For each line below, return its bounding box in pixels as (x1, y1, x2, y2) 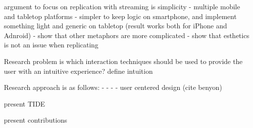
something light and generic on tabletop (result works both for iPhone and (4, 21, 227, 31)
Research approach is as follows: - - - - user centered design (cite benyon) (4, 82, 222, 92)
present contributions (4, 115, 67, 125)
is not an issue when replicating (4, 40, 99, 50)
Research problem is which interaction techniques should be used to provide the (4, 56, 243, 66)
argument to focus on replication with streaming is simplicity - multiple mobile (4, 1, 240, 11)
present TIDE (4, 98, 45, 108)
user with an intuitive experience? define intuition (4, 65, 153, 76)
